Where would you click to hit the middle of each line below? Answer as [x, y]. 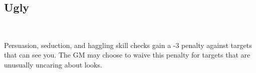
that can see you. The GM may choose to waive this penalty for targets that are [127, 55]
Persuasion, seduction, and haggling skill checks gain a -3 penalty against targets [128, 45]
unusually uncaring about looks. [53, 64]
